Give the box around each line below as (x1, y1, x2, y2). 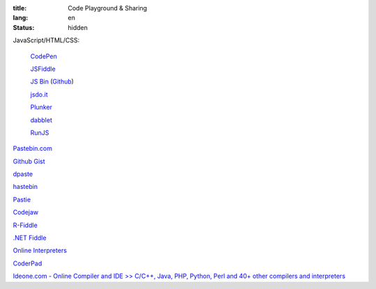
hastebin (13, 183, 38, 191)
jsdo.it (30, 90, 48, 99)
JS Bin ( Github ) (30, 77, 75, 86)
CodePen (30, 52, 57, 60)
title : (13, 4, 27, 12)
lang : (13, 14, 29, 22)
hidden (68, 23, 88, 31)
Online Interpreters (13, 247, 68, 255)
